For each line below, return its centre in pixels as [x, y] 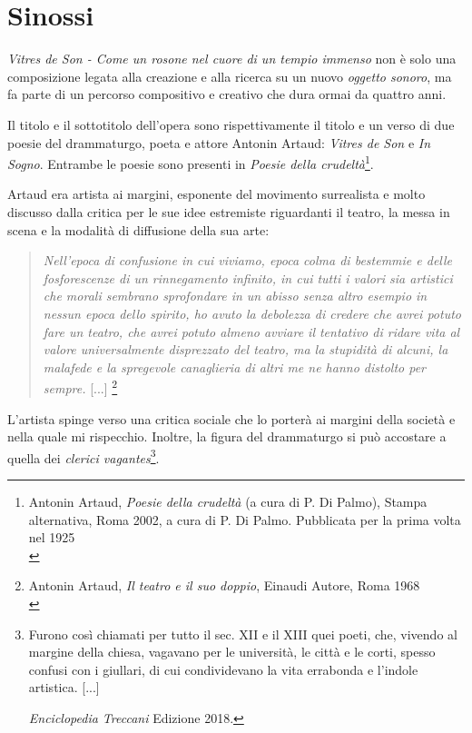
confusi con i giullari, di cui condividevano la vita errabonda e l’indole [223, 669]
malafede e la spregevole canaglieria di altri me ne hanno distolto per [234, 366]
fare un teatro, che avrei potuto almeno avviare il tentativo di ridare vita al [251, 331]
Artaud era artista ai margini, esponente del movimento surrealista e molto [216, 194]
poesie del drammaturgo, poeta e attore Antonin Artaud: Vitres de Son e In [219, 142]
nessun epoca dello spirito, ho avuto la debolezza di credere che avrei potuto [252, 313]
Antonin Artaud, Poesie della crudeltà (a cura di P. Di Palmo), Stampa [228, 501]
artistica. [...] [64, 687]
